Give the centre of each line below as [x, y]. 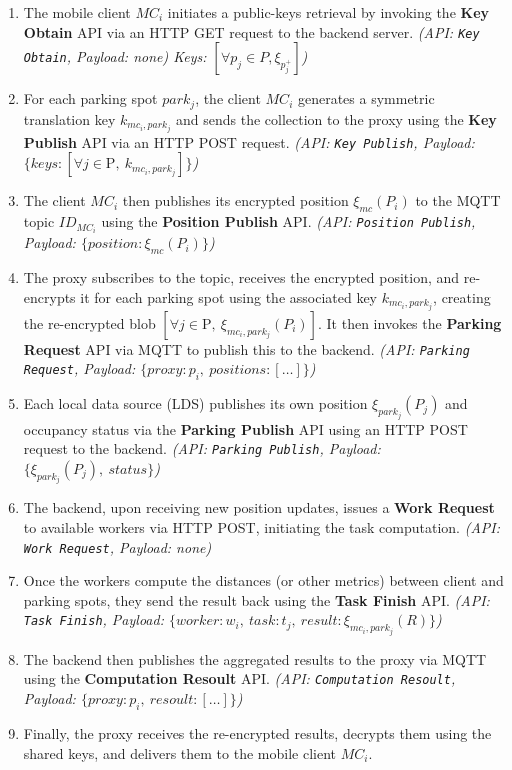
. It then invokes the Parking [410, 322]
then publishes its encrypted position [235, 200]
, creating [462, 296]
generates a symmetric [366, 98]
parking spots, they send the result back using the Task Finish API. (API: [256, 599]
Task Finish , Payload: [93, 619]
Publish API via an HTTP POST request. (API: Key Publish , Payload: [249, 141]
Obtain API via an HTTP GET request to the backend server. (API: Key [251, 31]
